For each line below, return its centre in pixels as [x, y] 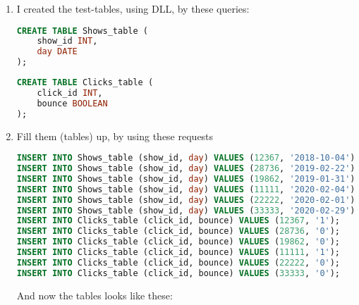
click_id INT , [70, 93]
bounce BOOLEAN [72, 103]
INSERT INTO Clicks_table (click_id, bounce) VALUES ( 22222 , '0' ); [178, 262]
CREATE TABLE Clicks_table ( [85, 83]
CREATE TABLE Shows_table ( [82, 31]
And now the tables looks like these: [95, 295]
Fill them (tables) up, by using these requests [115, 136]
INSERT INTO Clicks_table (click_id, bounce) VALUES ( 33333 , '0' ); [178, 273]
